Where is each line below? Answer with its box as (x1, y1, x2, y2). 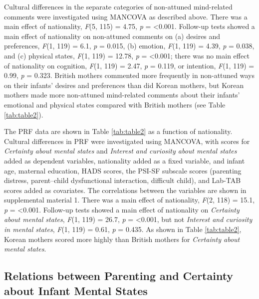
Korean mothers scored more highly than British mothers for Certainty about (4, 233, 240, 244)
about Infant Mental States (4, 282, 148, 298)
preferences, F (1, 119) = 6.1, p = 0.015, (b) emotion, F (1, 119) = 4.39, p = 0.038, (4, 40, 255, 51)
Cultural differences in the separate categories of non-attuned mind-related (4, 1, 233, 11)
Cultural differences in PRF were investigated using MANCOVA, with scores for (4, 135, 250, 146)
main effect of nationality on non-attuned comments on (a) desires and (4, 30, 221, 41)
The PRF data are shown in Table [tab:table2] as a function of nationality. (4, 126, 233, 136)
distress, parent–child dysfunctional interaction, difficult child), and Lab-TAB (4, 175, 241, 185)
